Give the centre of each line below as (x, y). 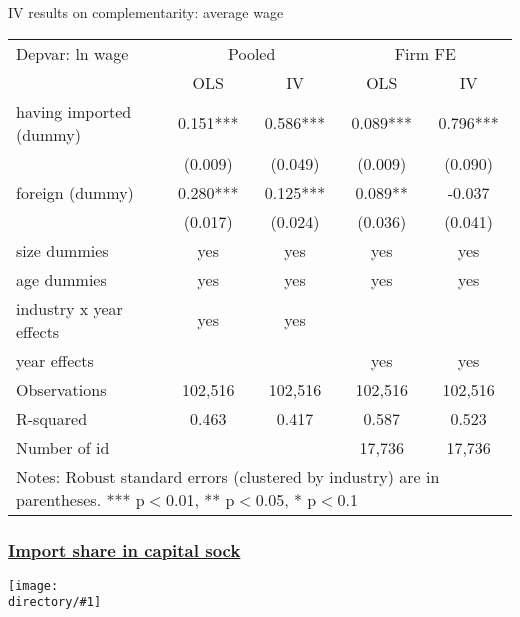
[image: (33, 585)
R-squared (52, 418)
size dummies (62, 250)
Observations (61, 389)
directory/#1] (55, 602)
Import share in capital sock (124, 549)
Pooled (251, 53)
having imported (74, 111)
